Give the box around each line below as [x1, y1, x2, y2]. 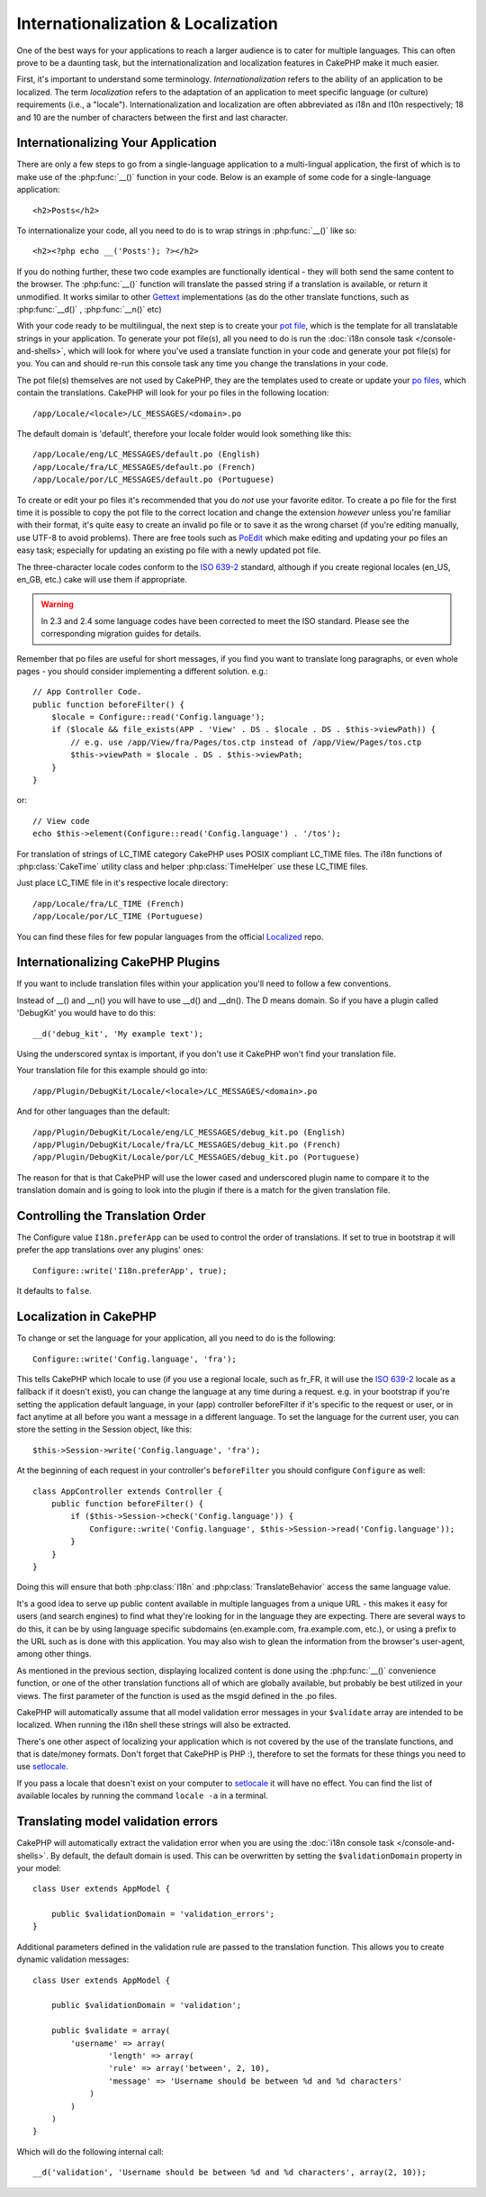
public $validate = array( [50, 2026, 171, 2036]
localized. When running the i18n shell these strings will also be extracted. [16, 1720, 292, 1731]
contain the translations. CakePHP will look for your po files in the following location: [16, 387, 329, 398]
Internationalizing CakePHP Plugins [16, 954, 220, 970]
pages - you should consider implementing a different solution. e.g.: [16, 665, 269, 676]
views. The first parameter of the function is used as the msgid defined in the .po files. [16, 1690, 337, 1701]
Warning [40, 599, 74, 610]
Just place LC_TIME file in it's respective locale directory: [16, 878, 229, 889]
